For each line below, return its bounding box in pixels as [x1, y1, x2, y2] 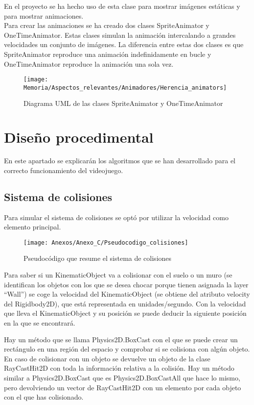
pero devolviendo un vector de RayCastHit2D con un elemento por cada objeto [4, 382, 241, 392]
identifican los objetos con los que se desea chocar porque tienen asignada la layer [4, 279, 249, 289]
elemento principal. [4, 222, 61, 232]
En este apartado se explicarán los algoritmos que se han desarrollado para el [4, 155, 235, 166]
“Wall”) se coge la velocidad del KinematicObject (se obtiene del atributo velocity [4, 289, 250, 299]
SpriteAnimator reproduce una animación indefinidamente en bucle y [4, 49, 211, 59]
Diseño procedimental [4, 127, 154, 147]
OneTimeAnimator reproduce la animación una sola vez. [4, 58, 174, 69]
